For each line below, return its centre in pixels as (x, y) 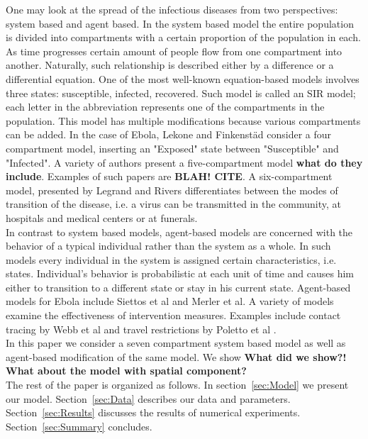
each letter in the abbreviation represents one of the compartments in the (165, 107)
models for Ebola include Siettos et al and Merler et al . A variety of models (170, 301)
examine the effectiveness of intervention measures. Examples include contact (173, 315)
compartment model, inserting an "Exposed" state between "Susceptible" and (172, 148)
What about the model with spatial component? (126, 371)
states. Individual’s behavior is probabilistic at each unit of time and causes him (180, 273)
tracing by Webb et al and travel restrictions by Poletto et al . (141, 329)
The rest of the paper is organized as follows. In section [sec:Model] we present (177, 385)
